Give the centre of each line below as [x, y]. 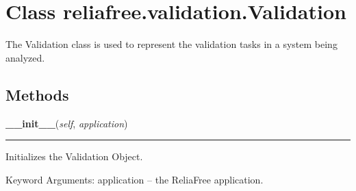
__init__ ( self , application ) [67, 123]
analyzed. [25, 57]
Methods [37, 94]
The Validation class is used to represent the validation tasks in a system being [171, 44]
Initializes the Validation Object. [74, 156]
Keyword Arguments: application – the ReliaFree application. [135, 179]
